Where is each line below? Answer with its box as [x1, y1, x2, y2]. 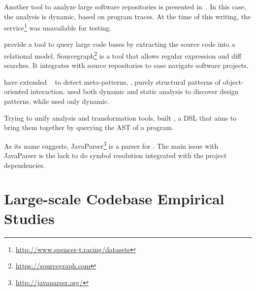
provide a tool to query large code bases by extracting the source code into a [4, 39, 235, 49]
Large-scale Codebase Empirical [4, 189, 224, 209]
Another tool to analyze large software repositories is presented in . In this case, [4, 1, 246, 11]
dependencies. [4, 160, 45, 170]
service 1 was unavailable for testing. [4, 21, 112, 32]
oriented [4, 86, 29, 97]
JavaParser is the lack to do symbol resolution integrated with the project [4, 150, 227, 161]
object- [223, 76, 244, 87]
